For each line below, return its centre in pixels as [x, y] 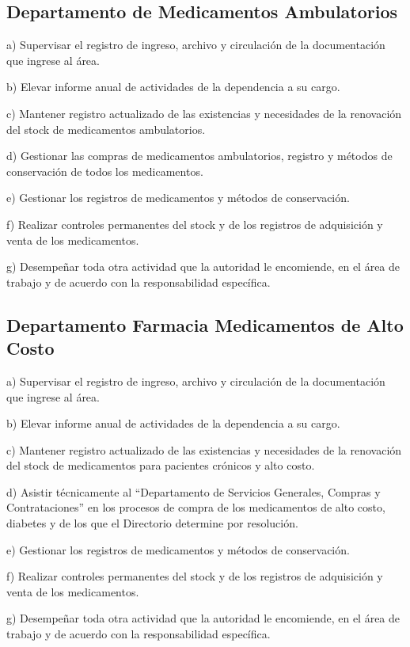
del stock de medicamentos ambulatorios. [106, 129]
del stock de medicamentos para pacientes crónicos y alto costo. [161, 465]
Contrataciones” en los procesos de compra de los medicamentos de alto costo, [196, 507]
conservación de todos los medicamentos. [105, 171]
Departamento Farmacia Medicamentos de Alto [205, 324]
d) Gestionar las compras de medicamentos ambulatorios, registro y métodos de [199, 156]
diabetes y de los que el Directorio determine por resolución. [152, 523]
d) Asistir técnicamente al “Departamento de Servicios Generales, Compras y [194, 491]
